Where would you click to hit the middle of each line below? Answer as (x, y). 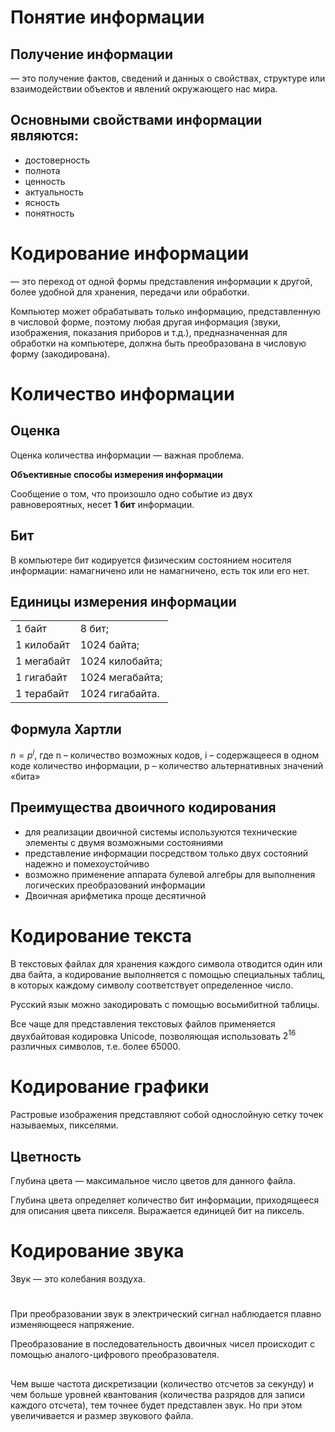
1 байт (31, 629)
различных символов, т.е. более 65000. (95, 1047)
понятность (49, 213)
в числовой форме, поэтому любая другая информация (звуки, (146, 322)
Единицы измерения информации (123, 601)
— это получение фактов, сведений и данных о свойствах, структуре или (168, 78)
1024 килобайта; (121, 661)
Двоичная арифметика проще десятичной (115, 895)
